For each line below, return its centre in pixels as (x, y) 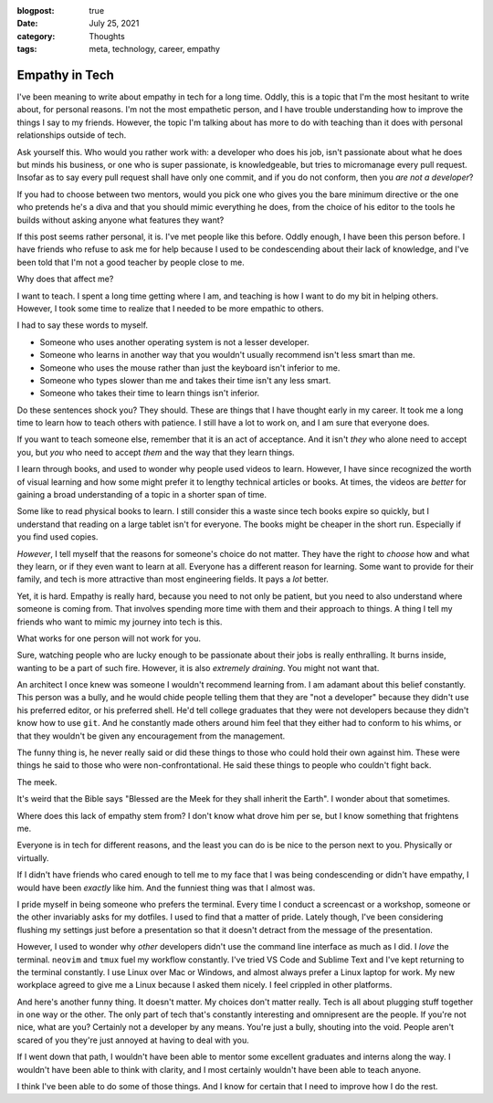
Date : (27, 24)
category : (36, 36)
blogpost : (36, 11)
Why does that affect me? (65, 279)
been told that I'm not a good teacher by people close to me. (131, 262)
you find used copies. (58, 537)
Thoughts (107, 36)
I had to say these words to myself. (83, 325)
